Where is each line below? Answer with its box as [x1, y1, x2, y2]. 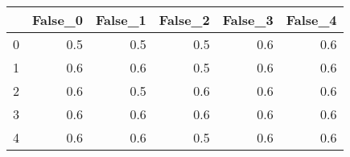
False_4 [286, 10, 337, 29]
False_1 [95, 10, 146, 29]
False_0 [32, 10, 83, 29]
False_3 [222, 10, 274, 29]
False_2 [159, 10, 210, 29]
